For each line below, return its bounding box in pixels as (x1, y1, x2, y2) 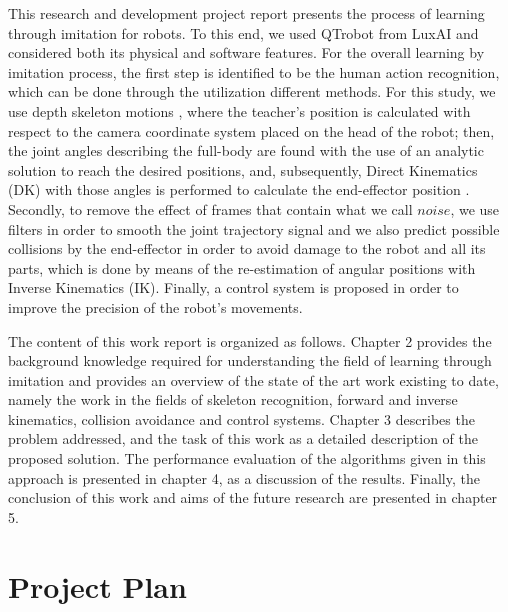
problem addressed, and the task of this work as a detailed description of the (8, 428, 479, 449)
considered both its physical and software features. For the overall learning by (8, 42, 485, 63)
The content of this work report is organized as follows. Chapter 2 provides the (8, 330, 492, 351)
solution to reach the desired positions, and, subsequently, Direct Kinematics (8, 159, 478, 180)
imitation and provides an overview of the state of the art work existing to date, (8, 369, 499, 390)
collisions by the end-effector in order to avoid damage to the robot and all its (8, 238, 486, 259)
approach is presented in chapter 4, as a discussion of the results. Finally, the (8, 467, 480, 488)
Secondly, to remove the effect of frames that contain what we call (8, 198, 413, 219)
